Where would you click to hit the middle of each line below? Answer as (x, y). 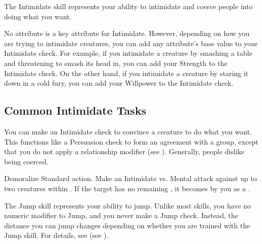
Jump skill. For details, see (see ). (56, 235)
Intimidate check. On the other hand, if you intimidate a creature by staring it (126, 73)
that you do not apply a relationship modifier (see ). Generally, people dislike (124, 151)
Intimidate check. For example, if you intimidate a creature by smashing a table (128, 53)
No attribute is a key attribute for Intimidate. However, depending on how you (127, 33)
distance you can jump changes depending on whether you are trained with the (127, 225)
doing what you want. (38, 16)
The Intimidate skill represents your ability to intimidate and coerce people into (128, 6)
